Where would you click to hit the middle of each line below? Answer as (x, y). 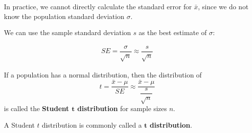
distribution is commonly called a (92, 124)
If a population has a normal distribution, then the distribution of (103, 74)
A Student (20, 124)
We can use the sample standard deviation (68, 32)
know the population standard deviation (64, 16)
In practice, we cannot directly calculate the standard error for (98, 6)
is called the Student (37, 108)
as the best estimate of (173, 32)
